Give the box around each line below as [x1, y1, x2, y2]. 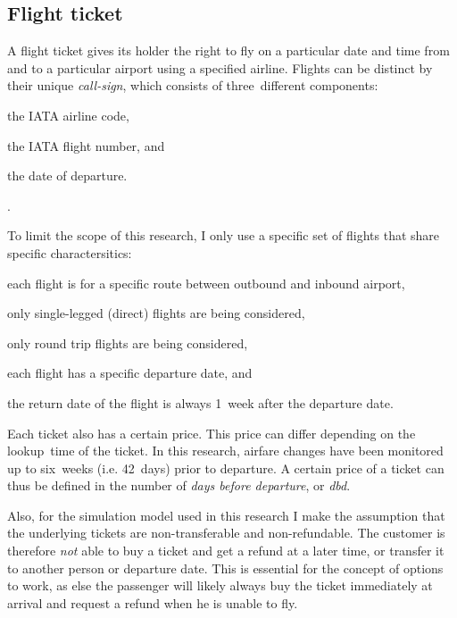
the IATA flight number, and [7, 136, 165, 154]
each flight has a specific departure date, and [7, 363, 253, 382]
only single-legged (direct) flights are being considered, [7, 304, 305, 322]
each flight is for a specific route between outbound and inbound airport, [7, 273, 405, 292]
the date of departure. [7, 166, 128, 185]
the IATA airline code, [7, 105, 129, 124]
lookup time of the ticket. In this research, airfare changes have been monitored [7, 441, 444, 460]
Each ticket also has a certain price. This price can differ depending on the [7, 423, 416, 442]
